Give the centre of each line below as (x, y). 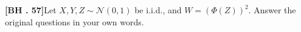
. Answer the (272, 10)
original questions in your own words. (74, 21)
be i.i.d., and (158, 10)
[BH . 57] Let (31, 10)
